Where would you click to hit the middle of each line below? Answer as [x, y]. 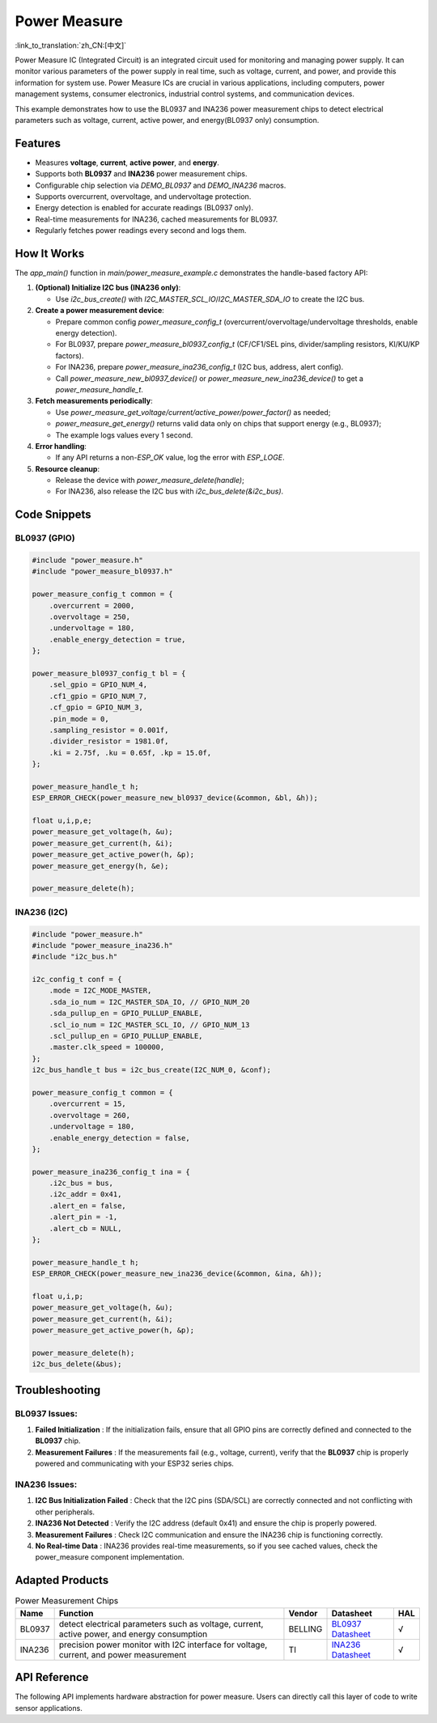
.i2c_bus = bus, [81, 1183]
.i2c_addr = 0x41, [85, 1194]
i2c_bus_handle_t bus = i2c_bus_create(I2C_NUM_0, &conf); [151, 1070]
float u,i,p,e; [62, 821]
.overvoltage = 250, [90, 616]
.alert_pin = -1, [83, 1217]
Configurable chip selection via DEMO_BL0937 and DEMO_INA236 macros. [161, 185]
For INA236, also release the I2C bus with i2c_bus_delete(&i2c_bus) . [170, 491]
